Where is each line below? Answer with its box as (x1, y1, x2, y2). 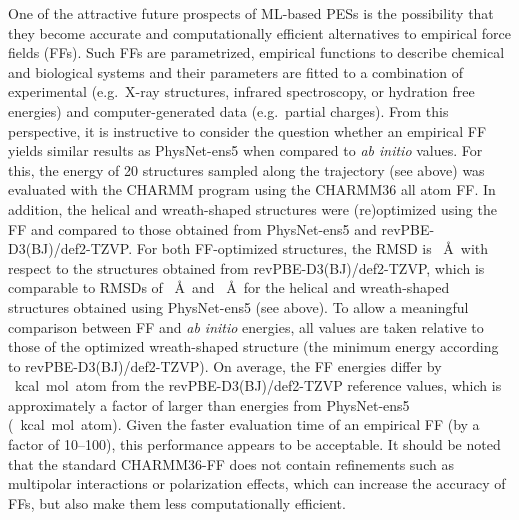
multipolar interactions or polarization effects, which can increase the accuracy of (8, 473, 506, 494)
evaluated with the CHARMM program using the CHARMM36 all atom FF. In (8, 179, 496, 200)
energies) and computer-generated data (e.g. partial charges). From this (8, 100, 449, 121)
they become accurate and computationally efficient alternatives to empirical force (8, 22, 512, 43)
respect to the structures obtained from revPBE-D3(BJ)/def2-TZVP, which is (8, 257, 485, 278)
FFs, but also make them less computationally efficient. (8, 492, 346, 513)
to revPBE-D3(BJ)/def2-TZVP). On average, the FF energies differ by (8, 355, 442, 376)
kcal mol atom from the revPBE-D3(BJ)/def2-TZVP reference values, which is (14, 375, 502, 396)
